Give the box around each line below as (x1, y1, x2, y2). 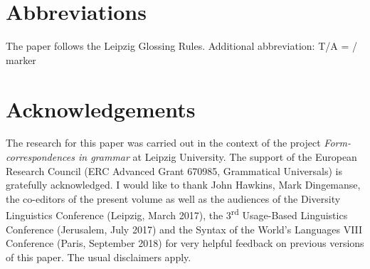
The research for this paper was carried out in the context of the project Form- (6, 135, 351, 150)
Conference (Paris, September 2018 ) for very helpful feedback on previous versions (6, 236, 364, 250)
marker (6, 52, 36, 67)
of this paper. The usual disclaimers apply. (6, 249, 191, 264)
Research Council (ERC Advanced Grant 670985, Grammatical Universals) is (6, 163, 342, 178)
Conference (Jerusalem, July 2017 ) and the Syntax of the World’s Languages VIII (6, 221, 363, 236)
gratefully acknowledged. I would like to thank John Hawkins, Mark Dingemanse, (6, 177, 361, 192)
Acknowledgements (6, 94, 196, 123)
